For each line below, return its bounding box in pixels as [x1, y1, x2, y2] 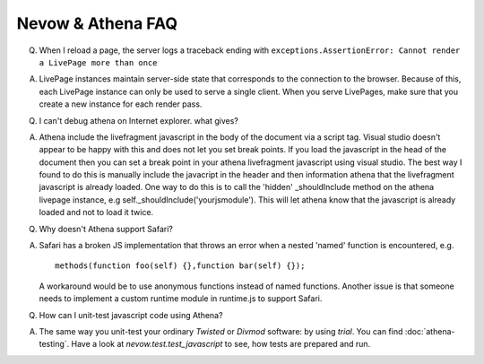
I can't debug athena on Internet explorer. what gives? [39, 115, 239, 126]
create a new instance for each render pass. [39, 99, 203, 109]
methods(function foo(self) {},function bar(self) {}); [55, 261, 306, 271]
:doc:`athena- [404, 325, 455, 336]
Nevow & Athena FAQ [16, 13, 178, 33]
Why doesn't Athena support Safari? [39, 223, 174, 234]
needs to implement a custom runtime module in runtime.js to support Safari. [39, 293, 323, 304]
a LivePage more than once [39, 57, 158, 67]
